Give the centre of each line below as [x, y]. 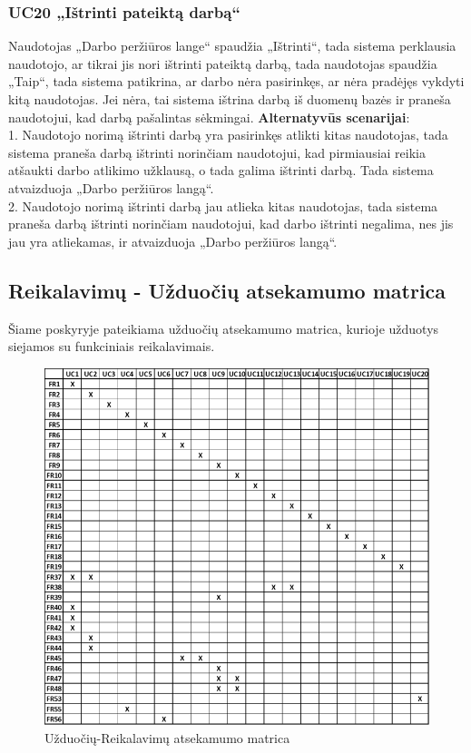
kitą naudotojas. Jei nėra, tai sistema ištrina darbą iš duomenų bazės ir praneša [230, 99]
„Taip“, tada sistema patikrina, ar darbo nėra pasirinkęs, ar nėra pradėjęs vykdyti [236, 81]
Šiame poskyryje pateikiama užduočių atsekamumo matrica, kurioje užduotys [224, 328]
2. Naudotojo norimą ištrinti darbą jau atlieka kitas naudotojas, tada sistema [223, 205]
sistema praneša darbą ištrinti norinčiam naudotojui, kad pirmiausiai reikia [217, 152]
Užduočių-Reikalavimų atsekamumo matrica [167, 737]
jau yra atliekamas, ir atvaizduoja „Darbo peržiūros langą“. [173, 241]
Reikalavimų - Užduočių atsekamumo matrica [227, 290]
